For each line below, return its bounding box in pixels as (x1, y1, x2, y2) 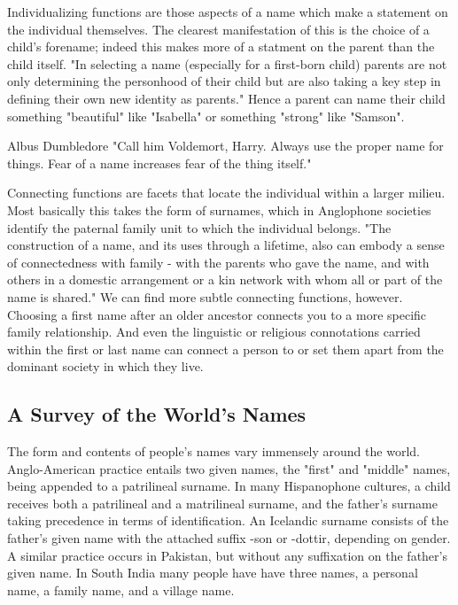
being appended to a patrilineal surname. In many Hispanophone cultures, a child (7, 477, 451, 495)
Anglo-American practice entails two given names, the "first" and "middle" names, (7, 459, 451, 477)
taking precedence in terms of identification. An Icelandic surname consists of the (7, 511, 449, 530)
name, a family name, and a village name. (7, 580, 235, 599)
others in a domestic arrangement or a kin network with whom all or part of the (7, 270, 443, 289)
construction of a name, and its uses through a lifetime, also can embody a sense (7, 236, 445, 254)
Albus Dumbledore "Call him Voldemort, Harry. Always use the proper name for (7, 136, 444, 155)
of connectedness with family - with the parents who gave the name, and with (7, 252, 430, 271)
